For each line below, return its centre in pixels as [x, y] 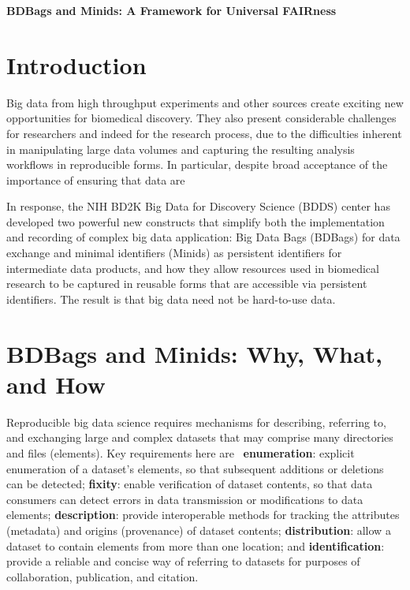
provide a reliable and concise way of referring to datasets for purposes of [183, 561]
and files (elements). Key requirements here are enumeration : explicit [181, 452]
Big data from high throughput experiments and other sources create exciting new [205, 102]
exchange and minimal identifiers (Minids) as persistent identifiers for [174, 253]
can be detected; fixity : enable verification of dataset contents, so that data [190, 484]
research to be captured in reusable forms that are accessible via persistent [187, 284]
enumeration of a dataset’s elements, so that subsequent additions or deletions [195, 468]
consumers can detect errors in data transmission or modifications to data [185, 499]
